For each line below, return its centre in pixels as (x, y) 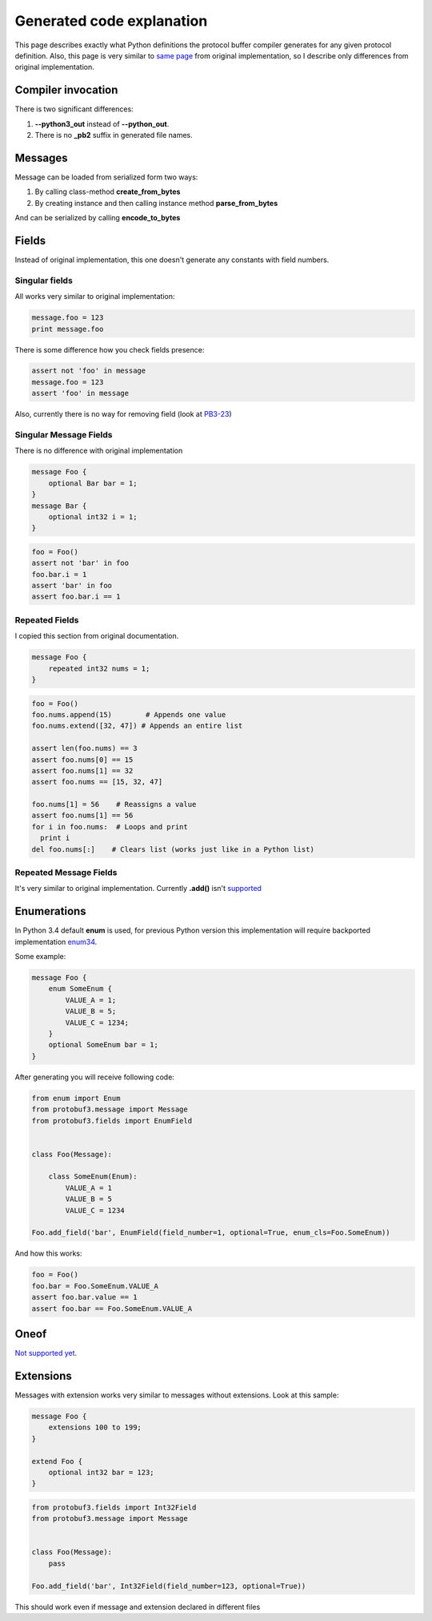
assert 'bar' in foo (72, 586)
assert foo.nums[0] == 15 (82, 760)
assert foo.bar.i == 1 (76, 597)
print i (55, 838)
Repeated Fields (47, 619)
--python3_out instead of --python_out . (102, 123)
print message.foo (68, 329)
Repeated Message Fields (66, 872)
